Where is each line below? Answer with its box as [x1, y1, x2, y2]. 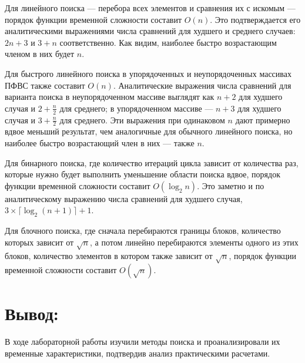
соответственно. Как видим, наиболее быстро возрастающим [59, 36, 277, 48]
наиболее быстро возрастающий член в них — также [5, 137, 195, 149]
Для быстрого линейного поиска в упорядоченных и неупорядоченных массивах [5, 67, 291, 79]
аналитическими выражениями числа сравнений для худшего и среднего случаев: [5, 25, 296, 37]
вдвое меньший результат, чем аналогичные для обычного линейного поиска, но [5, 125, 293, 137]
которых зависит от [5, 236, 74, 248]
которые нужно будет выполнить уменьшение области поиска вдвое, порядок [5, 168, 280, 180]
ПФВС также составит [5, 79, 85, 91]
